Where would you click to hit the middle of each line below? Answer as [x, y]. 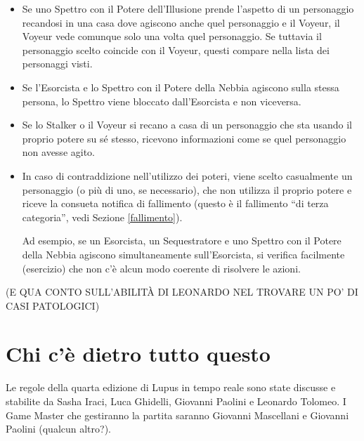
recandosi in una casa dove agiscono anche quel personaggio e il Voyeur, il [181, 22]
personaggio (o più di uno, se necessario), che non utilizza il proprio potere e [187, 189]
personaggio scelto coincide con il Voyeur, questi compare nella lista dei [176, 50]
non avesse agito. [58, 152]
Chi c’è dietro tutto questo [138, 354]
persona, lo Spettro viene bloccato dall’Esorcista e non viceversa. [162, 101]
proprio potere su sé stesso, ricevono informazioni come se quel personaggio [184, 138]
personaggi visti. [57, 64]
